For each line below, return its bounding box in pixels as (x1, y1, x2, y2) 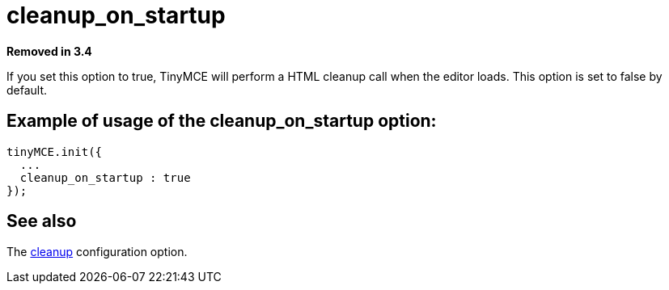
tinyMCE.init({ (6, 145, 103, 158)
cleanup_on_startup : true (19, 170, 191, 184)
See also (6, 211, 77, 232)
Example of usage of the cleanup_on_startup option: (6, 111, 437, 132)
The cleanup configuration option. (6, 245, 188, 259)
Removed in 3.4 (6, 44, 92, 58)
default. (6, 82, 48, 97)
